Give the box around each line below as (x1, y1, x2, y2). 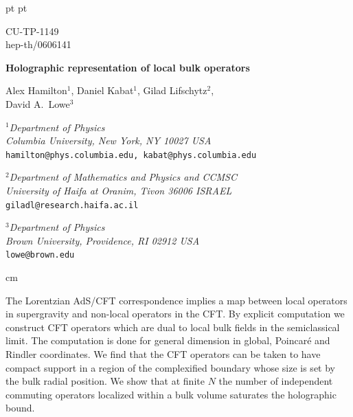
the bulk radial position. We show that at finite (5, 374, 205, 388)
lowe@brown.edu (5, 250, 75, 260)
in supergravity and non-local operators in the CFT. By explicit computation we (5, 306, 345, 321)
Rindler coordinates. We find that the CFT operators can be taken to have (5, 347, 321, 361)
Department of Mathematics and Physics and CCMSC (9, 170, 237, 184)
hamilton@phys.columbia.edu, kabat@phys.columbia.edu (5, 150, 257, 160)
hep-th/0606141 (5, 37, 71, 52)
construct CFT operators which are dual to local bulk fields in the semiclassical (5, 319, 340, 334)
